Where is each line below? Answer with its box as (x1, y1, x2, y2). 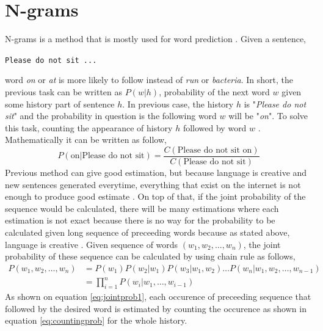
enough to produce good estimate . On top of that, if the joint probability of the (5, 190, 306, 203)
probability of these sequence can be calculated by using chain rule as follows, (5, 250, 296, 263)
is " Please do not (244, 97, 307, 110)
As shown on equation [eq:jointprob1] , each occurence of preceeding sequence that (5, 290, 311, 303)
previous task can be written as (5, 85, 123, 98)
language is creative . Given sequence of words (5, 238, 178, 250)
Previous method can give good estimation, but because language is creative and (5, 166, 307, 178)
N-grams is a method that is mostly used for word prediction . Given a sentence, (5, 32, 307, 45)
